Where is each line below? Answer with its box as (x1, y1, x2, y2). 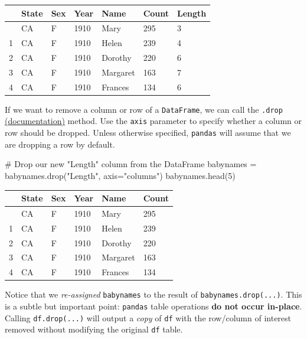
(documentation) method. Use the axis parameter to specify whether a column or (5, 115, 302, 127)
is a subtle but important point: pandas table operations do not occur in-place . (5, 300, 302, 312)
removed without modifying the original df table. (5, 323, 183, 335)
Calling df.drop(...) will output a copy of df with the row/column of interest (5, 311, 292, 324)
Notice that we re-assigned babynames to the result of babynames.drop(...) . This (5, 288, 302, 301)
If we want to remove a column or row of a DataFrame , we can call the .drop (5, 103, 283, 115)
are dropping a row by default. (5, 138, 115, 150)
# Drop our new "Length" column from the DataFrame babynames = (5, 158, 257, 170)
